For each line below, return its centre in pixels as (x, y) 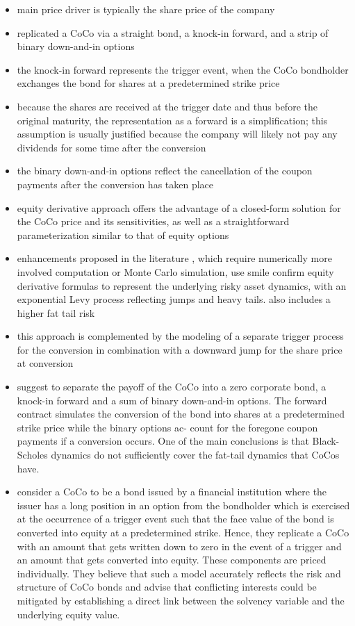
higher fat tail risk (56, 312)
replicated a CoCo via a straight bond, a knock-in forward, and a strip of (173, 32)
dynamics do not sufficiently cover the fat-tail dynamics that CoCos (195, 455)
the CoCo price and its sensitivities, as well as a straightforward (153, 221)
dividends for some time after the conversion (112, 147)
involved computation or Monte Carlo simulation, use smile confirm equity (175, 271)
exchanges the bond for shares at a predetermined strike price (148, 83)
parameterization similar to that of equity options (123, 234)
